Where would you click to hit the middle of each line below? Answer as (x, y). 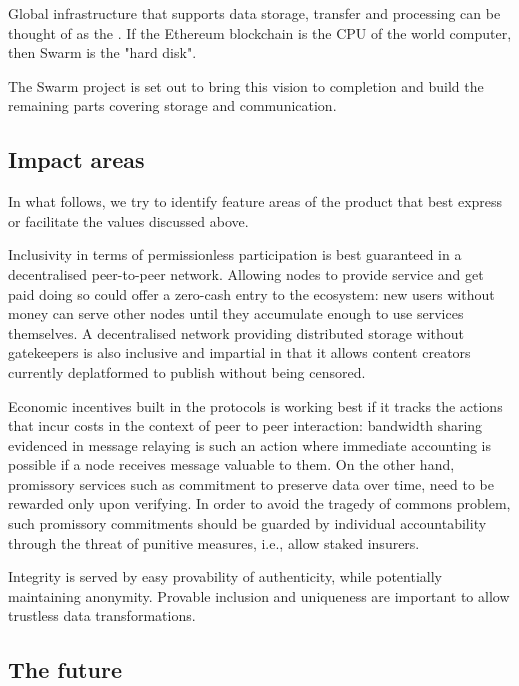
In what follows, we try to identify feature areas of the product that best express (255, 201)
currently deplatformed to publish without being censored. (187, 371)
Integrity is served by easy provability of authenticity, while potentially (225, 576)
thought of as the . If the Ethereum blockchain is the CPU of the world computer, (260, 32)
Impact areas (76, 159)
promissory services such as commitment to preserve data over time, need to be (251, 483)
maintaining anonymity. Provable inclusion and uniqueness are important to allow (259, 595)
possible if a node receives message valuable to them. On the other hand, (231, 464)
